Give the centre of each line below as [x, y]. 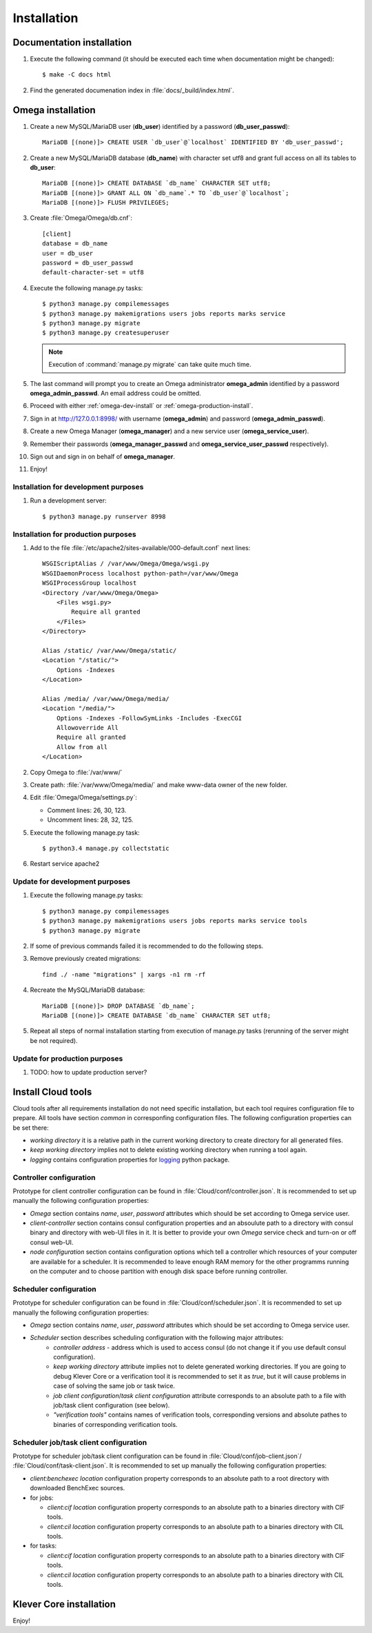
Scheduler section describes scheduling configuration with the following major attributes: [157, 1338]
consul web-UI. [52, 1242]
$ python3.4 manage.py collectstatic [106, 848]
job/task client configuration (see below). [112, 1406]
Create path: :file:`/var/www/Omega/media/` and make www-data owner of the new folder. [159, 784]
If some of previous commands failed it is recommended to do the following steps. [147, 946]
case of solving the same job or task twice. [114, 1386]
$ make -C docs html [77, 75]
